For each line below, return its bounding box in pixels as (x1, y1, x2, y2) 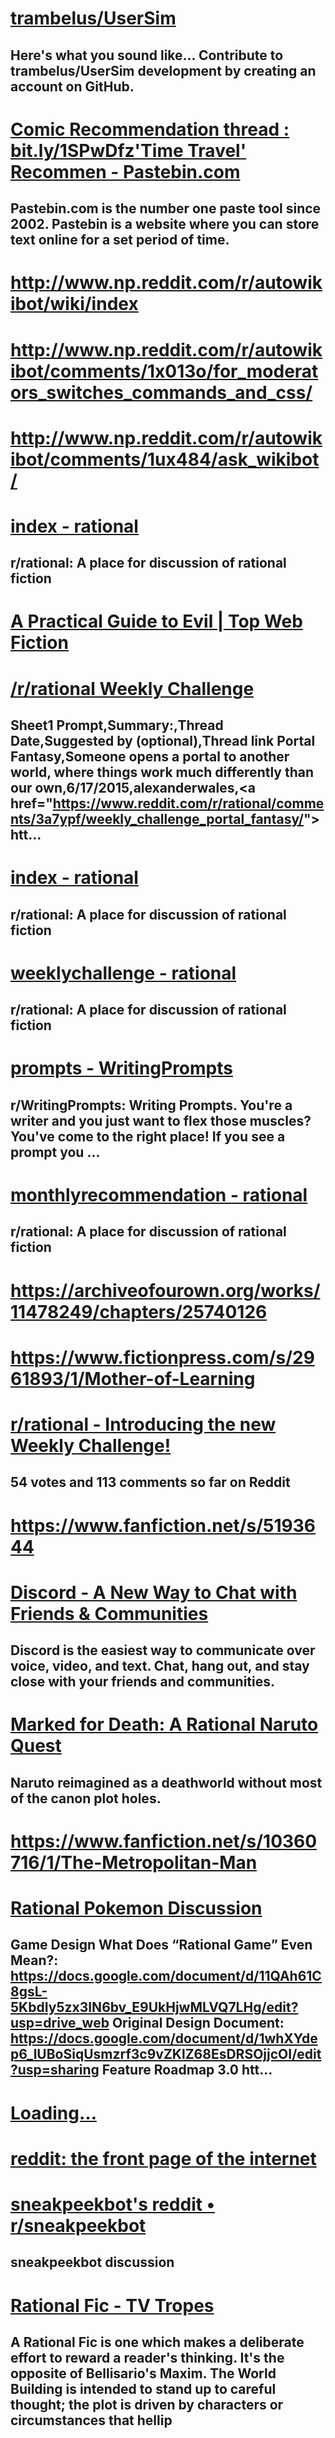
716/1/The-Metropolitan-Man (10, 1851, 258, 1874)
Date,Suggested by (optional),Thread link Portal (10, 733, 316, 750)
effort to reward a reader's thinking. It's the (10, 2349, 285, 2366)
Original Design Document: (111, 2015, 285, 2032)
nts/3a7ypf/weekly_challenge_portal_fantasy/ (10, 811, 305, 828)
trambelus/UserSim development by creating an (10, 62, 317, 79)
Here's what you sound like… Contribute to (10, 47, 284, 64)
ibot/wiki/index (10, 293, 139, 316)
